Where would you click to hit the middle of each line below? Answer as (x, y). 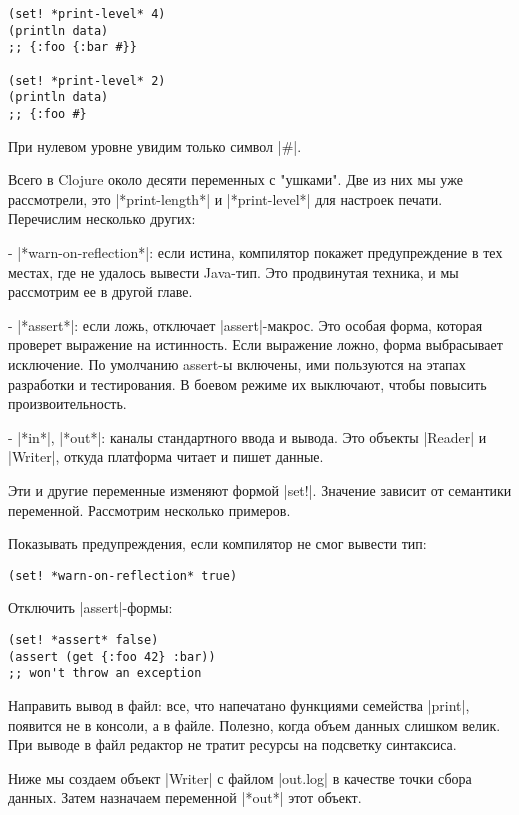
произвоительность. (67, 403)
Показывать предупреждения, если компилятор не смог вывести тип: (217, 543)
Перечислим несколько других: (102, 218)
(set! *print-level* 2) (87, 80)
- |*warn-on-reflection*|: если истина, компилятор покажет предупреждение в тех (255, 251)
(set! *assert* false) (83, 639)
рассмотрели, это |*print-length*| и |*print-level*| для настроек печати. (225, 198)
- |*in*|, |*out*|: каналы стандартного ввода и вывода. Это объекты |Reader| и (247, 436)
